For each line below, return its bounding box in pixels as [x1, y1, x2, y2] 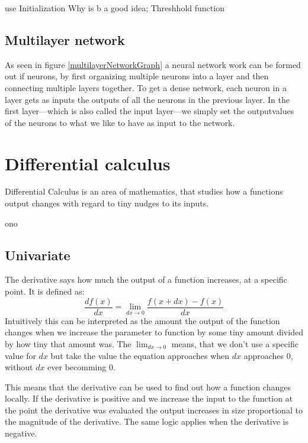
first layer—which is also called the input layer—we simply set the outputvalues [5, 105, 294, 117]
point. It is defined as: [5, 285, 85, 298]
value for [5, 349, 36, 361]
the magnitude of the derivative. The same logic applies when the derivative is [5, 415, 288, 428]
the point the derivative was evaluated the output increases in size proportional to [5, 403, 303, 416]
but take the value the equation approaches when [50, 349, 230, 361]
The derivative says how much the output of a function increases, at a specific [5, 273, 287, 286]
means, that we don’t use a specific [171, 337, 299, 350]
